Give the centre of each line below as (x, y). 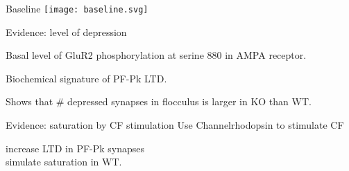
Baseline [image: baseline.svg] (77, 8)
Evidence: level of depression (66, 31)
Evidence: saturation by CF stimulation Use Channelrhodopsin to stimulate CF (175, 125)
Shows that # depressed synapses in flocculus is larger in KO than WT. (159, 101)
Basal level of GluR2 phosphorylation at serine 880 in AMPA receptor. (156, 55)
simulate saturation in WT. (64, 162)
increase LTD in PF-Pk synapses (75, 148)
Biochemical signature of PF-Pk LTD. (86, 78)
